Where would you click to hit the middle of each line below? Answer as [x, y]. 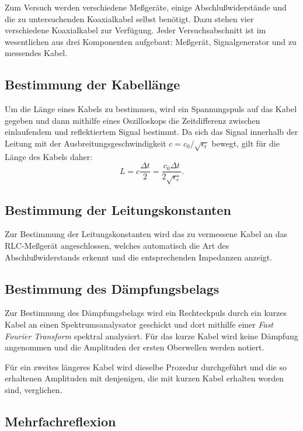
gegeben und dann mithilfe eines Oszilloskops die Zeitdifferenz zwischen [133, 120]
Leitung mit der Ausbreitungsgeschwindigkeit [86, 143]
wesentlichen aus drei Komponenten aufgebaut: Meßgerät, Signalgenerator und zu [151, 41]
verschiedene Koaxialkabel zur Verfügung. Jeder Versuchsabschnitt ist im [135, 30]
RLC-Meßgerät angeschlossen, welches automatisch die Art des [117, 245]
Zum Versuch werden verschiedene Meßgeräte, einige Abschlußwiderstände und [146, 7]
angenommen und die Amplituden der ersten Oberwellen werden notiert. [135, 347]
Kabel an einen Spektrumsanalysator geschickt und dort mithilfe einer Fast [139, 324]
